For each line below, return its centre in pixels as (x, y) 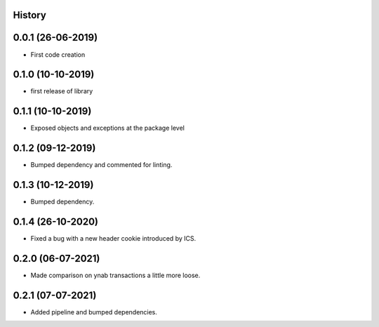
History (30, 15)
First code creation (58, 54)
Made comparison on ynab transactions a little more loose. (115, 275)
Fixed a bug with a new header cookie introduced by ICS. (113, 239)
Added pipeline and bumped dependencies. (94, 312)
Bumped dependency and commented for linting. (101, 165)
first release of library (62, 91)
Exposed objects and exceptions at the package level (108, 128)
